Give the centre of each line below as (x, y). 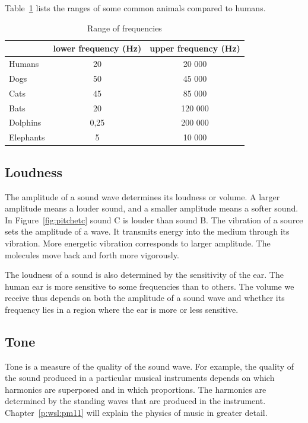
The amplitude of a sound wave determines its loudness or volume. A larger (142, 196)
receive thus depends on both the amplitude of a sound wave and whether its (145, 298)
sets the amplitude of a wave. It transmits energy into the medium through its (147, 231)
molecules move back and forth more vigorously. (92, 254)
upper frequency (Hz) (195, 48)
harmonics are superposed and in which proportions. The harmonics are (136, 389)
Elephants (27, 137)
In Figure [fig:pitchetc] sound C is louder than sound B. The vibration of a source (154, 219)
